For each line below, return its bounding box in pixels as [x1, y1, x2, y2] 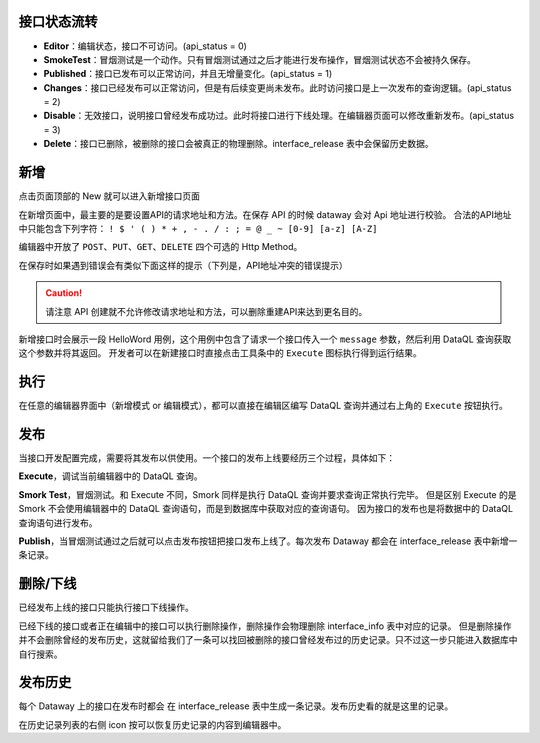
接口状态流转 [18, 13, 98, 30]
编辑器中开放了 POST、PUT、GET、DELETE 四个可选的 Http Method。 [18, 241, 303, 253]
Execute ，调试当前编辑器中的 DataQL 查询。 [18, 470, 203, 482]
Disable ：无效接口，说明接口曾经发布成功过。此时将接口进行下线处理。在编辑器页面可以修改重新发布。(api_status [43, 110, 515, 122]
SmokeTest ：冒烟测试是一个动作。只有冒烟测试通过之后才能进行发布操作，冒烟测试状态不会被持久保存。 [43, 53, 477, 65]
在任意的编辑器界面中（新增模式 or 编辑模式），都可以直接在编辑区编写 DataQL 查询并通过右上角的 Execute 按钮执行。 [18, 400, 509, 412]
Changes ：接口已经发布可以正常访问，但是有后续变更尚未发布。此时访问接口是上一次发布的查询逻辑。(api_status [43, 81, 512, 94]
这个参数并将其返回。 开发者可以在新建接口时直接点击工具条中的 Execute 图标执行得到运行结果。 [18, 347, 422, 359]
